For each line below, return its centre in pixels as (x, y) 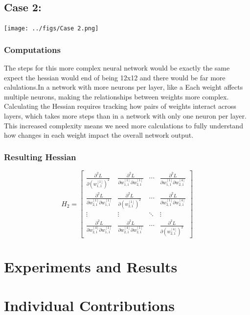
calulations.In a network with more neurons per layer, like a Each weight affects (124, 87)
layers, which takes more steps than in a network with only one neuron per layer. (125, 116)
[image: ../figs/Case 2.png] (51, 29)
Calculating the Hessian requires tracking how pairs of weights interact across (120, 106)
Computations (32, 49)
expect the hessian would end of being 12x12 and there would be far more (115, 77)
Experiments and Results (91, 267)
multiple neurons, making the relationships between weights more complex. (116, 96)
